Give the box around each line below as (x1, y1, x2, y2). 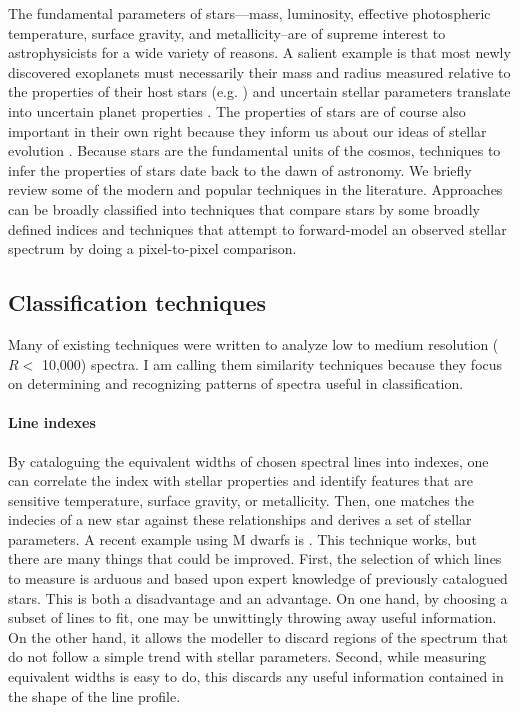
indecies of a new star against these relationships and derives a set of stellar (8, 509, 472, 530)
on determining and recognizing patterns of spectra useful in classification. (8, 373, 464, 394)
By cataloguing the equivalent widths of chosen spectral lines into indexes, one (8, 450, 489, 471)
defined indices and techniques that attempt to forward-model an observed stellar (8, 218, 507, 239)
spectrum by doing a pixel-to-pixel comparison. (8, 238, 297, 259)
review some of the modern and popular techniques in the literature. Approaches (8, 179, 503, 200)
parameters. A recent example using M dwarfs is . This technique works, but (8, 528, 477, 549)
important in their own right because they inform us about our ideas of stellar (8, 120, 487, 141)
